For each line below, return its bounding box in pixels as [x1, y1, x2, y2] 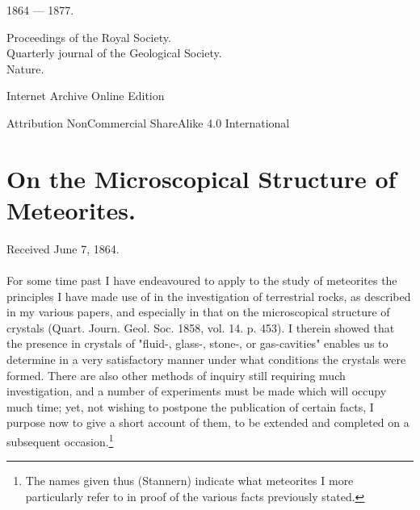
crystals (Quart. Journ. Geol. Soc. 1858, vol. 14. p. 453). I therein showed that [6, 319, 395, 336]
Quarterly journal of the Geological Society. [6, 44, 222, 61]
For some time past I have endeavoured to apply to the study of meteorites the [6, 272, 397, 289]
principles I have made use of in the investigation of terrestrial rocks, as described [6, 287, 411, 304]
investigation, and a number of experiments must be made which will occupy [6, 382, 387, 399]
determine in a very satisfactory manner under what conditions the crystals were [6, 351, 406, 368]
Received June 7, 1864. [6, 240, 120, 257]
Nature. [6, 60, 44, 77]
